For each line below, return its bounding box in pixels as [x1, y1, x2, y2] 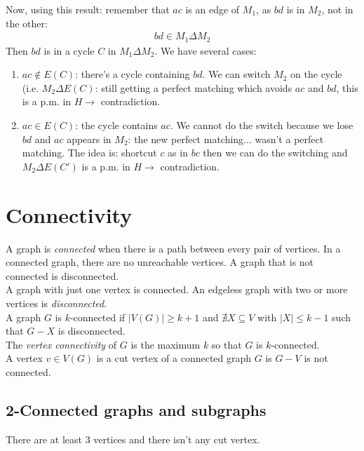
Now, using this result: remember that [6, 2, 170, 16]
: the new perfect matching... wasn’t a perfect [128, 131, 324, 146]
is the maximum [130, 337, 201, 351]
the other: [6, 15, 48, 30]
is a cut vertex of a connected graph [96, 351, 252, 365]
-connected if [69, 309, 126, 324]
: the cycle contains [75, 118, 158, 133]
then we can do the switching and [203, 145, 348, 160]
